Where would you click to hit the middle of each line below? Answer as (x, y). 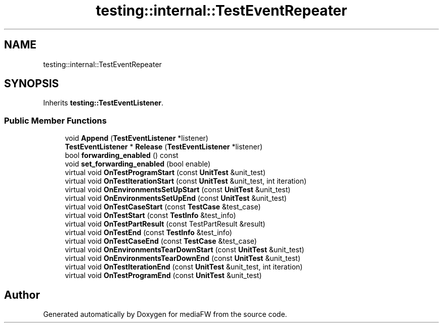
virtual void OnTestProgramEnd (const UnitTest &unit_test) (163, 276)
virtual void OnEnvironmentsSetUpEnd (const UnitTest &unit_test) (176, 198)
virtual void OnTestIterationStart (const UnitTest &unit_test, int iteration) (186, 181)
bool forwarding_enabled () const (122, 155)
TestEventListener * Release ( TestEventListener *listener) (164, 147)
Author (22, 295)
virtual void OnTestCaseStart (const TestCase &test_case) (163, 207)
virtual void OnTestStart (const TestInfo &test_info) (150, 215)
